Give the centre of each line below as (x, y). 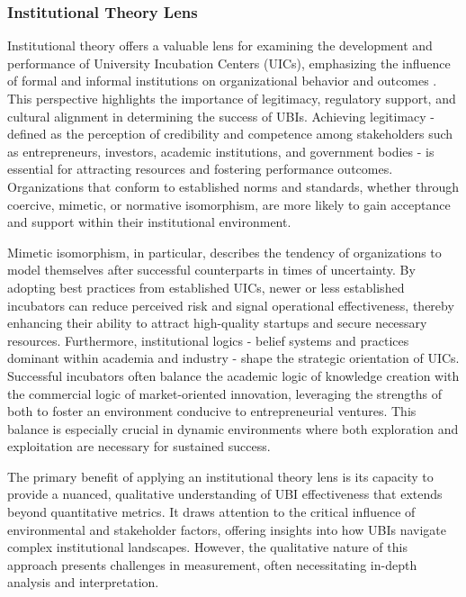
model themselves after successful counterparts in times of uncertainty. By (211, 270)
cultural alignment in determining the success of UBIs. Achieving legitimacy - (221, 116)
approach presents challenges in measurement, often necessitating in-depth (212, 564)
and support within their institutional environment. (149, 222)
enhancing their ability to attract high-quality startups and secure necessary (217, 323)
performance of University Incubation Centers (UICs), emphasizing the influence (229, 63)
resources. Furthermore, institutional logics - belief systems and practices (208, 340)
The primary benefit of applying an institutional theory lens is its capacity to (220, 476)
